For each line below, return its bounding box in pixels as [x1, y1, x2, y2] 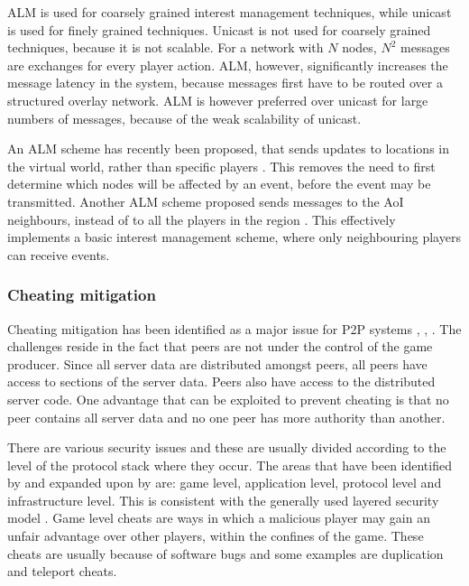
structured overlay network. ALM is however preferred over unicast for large [7, 90, 428, 109]
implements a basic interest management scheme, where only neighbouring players [7, 228, 461, 246]
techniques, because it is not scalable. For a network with [7, 38, 324, 57]
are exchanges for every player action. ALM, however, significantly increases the [7, 55, 448, 74]
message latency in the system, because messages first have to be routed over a [7, 73, 443, 92]
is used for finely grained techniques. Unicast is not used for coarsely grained [7, 20, 431, 39]
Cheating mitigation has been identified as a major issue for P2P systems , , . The [7, 319, 462, 338]
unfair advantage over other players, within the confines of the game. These [7, 526, 424, 545]
